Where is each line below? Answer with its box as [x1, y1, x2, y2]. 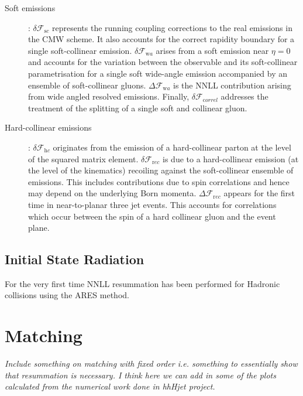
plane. [28, 221, 50, 234]
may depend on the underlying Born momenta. [28, 187, 197, 199]
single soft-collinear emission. [28, 44, 132, 56]
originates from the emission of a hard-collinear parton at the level [53, 141, 291, 153]
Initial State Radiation [5, 250, 144, 268]
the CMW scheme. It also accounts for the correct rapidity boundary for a [28, 33, 295, 45]
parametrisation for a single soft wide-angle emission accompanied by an [28, 67, 288, 79]
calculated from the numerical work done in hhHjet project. [5, 380, 215, 392]
